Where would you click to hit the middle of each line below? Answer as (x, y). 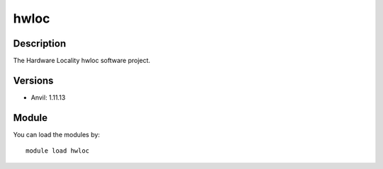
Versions (33, 80)
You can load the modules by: (57, 134)
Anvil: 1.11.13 (48, 97)
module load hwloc (58, 151)
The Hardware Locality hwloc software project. (82, 61)
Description (40, 43)
